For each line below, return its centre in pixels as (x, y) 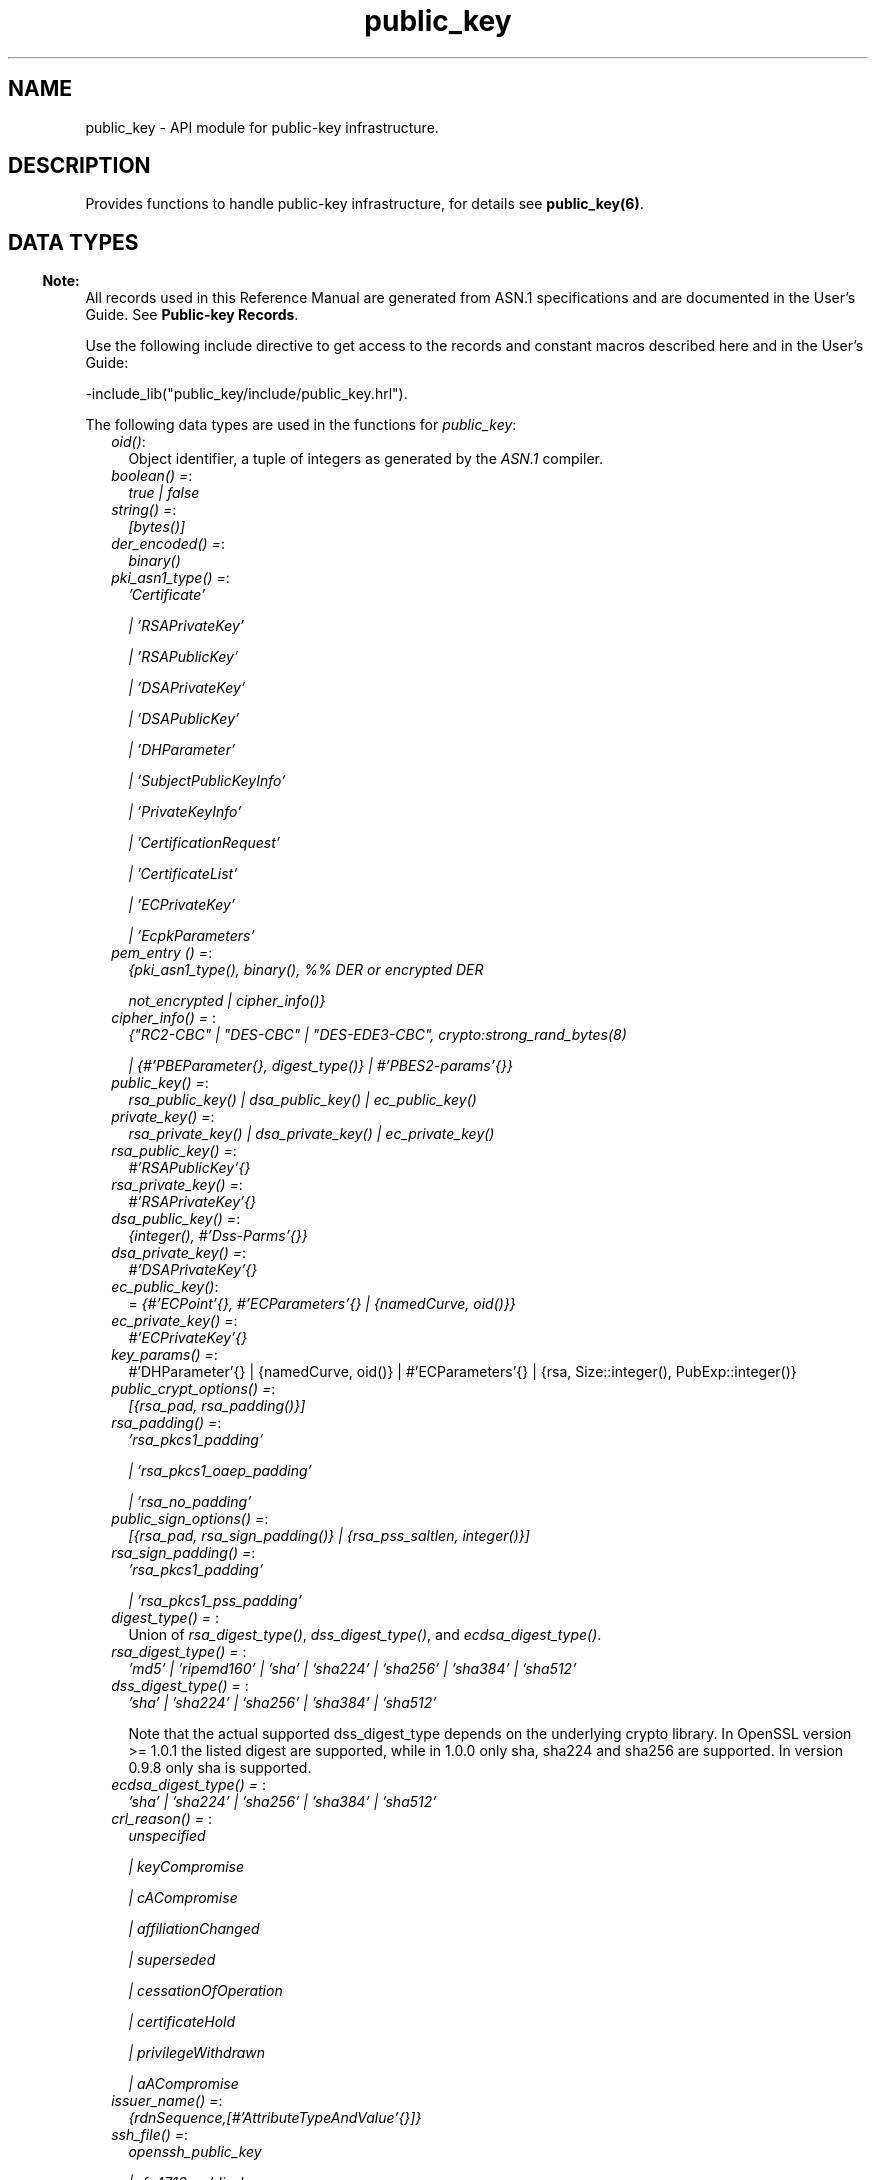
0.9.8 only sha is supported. (220, 1768)
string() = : (144, 510)
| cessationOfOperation (205, 1991)
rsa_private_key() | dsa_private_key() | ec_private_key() (311, 1134)
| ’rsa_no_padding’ (190, 1502)
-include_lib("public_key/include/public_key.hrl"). (246, 394)
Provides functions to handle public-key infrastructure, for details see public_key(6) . (364, 204)
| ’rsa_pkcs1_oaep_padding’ (220, 1471)
